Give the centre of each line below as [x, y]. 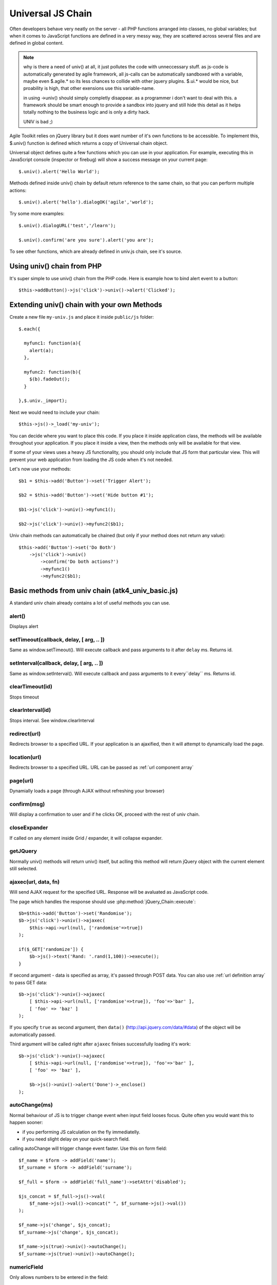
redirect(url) [25, 733]
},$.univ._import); [43, 401]
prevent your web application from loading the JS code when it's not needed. [91, 460]
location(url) [25, 757]
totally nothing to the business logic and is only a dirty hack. [87, 112]
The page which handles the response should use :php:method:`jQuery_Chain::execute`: [103, 902]
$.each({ [29, 329]
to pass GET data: [28, 982]
